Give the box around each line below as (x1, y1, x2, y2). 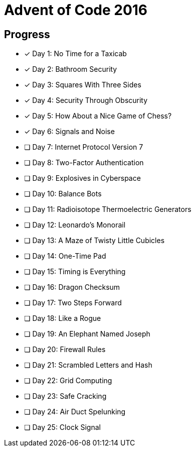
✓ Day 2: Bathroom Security (24, 65, 117, 74)
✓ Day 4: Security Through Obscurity (24, 96, 148, 105)
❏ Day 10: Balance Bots (24, 189, 102, 198)
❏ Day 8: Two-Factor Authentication (24, 158, 144, 167)
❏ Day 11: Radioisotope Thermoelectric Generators (24, 205, 191, 214)
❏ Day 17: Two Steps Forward (24, 298, 122, 307)
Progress (4, 28, 50, 41)
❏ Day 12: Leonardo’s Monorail (24, 220, 126, 230)
